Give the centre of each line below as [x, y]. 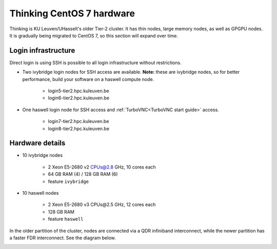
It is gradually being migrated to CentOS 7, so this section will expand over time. [94, 35]
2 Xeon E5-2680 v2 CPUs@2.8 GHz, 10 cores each [102, 167]
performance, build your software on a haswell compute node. [88, 79]
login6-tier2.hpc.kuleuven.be [79, 98]
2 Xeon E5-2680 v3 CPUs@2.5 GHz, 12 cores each [102, 204]
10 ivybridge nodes [43, 155]
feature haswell [66, 219]
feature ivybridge [68, 181]
